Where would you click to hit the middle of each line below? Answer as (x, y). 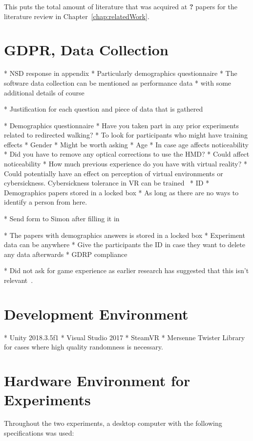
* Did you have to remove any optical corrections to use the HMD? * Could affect (127, 154)
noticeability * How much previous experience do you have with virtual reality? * (126, 164)
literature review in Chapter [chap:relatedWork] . (77, 16)
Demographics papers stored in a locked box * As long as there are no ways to (121, 192)
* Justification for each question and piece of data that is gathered (104, 109)
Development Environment (96, 313)
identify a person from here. (46, 202)
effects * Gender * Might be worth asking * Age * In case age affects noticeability (126, 144)
